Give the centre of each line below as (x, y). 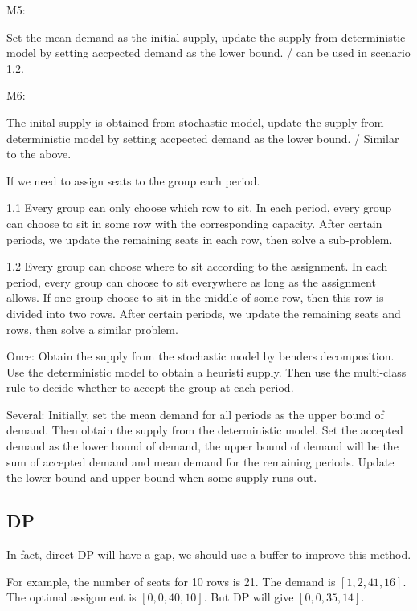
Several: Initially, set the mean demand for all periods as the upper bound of (195, 414)
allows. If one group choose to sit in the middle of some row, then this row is (195, 297)
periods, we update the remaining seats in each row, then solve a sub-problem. (200, 239)
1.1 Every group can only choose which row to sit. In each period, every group (199, 208)
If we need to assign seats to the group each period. (133, 180)
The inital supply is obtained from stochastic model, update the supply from (195, 122)
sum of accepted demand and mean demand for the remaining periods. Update (200, 461)
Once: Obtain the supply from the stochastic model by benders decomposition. (200, 356)
